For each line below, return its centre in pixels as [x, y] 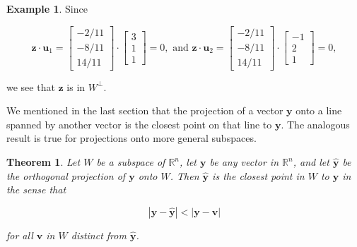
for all [20, 235]
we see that [31, 86]
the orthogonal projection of [66, 175]
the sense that [36, 189]
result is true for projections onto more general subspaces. [131, 138]
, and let [311, 162]
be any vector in [244, 162]
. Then [185, 175]
